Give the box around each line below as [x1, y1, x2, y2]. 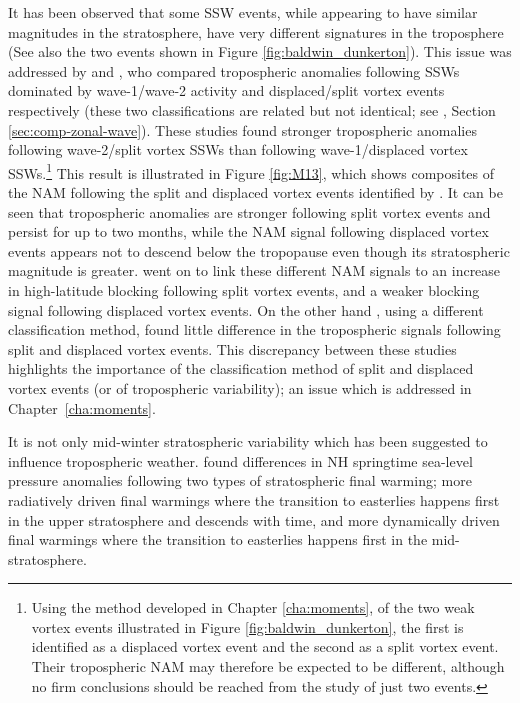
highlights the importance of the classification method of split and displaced [8, 358, 474, 379]
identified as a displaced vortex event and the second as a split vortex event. [31, 636, 499, 657]
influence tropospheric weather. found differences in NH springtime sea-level [8, 450, 473, 471]
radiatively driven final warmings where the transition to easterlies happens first [8, 489, 500, 510]
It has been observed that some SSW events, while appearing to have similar [8, 2, 478, 22]
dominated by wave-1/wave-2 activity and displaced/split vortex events [8, 80, 445, 101]
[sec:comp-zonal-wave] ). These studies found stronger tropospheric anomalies [8, 119, 477, 140]
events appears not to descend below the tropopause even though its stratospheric [8, 240, 510, 261]
